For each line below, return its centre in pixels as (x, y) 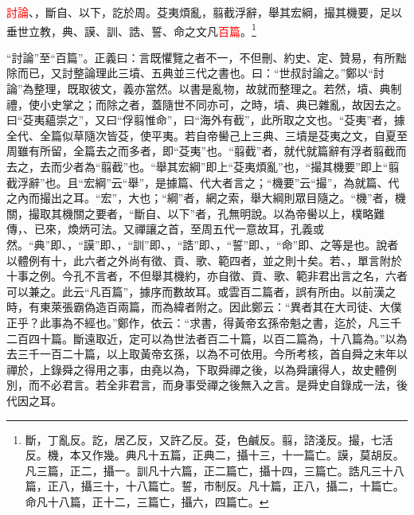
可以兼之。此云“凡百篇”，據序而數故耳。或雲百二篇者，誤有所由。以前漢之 (201, 291)
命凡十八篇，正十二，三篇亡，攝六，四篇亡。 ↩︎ (147, 501)
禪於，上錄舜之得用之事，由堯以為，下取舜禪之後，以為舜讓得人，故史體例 (201, 369)
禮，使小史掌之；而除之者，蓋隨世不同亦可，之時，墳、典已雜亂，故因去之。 (207, 104)
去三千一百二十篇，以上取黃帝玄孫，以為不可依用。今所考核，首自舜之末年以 (207, 354)
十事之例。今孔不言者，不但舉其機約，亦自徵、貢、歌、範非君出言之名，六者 (207, 276)
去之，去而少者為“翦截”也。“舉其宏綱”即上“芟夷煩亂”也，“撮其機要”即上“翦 (203, 166)
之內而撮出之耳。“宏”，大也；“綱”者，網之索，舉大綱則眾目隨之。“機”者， (201, 198)
